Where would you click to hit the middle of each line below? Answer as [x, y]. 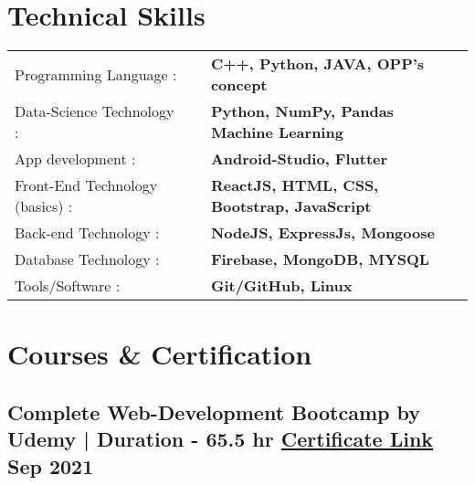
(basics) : [44, 206]
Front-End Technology [86, 185]
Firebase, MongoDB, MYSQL [320, 259]
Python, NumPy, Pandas [302, 111]
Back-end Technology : [87, 233]
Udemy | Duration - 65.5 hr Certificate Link [221, 439]
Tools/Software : [68, 286]
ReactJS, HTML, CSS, [295, 185]
